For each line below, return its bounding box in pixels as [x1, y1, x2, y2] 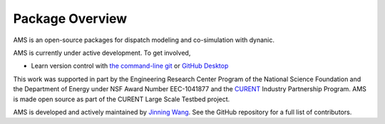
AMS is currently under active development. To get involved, [13, 48, 191, 57]
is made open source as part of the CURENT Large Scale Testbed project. [13, 95, 230, 103]
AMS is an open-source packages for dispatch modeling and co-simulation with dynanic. [13, 36, 274, 44]
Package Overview [13, 11, 128, 26]
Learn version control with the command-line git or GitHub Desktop [31, 61, 229, 71]
